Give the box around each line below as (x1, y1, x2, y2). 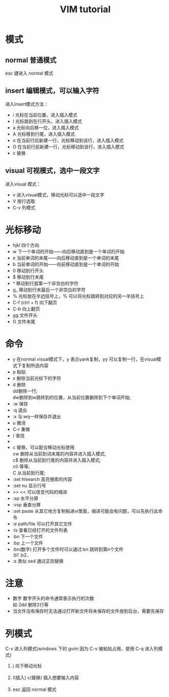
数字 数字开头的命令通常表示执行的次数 (12, 595, 94, 602)
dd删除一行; (12, 388, 38, 394)
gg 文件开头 (12, 312, 38, 318)
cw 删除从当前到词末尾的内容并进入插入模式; (12, 450, 107, 457)
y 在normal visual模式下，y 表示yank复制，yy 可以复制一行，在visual (12, 356, 157, 362)
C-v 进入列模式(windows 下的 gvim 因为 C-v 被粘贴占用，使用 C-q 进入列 (5, 646, 158, 652)
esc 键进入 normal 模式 (5, 70, 54, 76)
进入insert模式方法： (5, 101, 49, 107)
